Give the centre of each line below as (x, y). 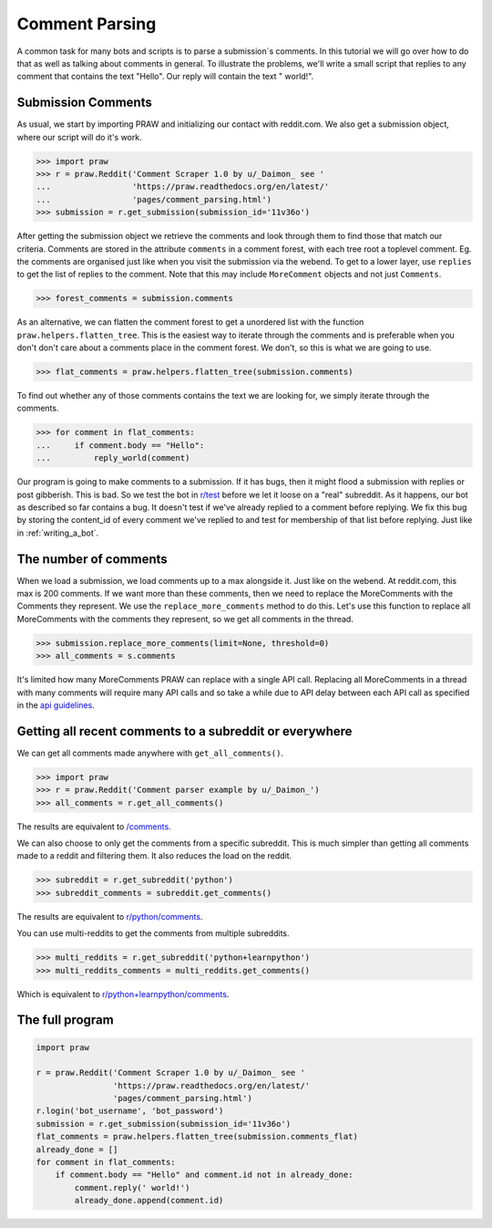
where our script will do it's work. (79, 137)
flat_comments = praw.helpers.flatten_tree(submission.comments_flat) (197, 1137)
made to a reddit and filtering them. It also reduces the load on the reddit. (154, 856)
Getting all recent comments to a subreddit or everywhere (184, 731)
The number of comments (92, 559)
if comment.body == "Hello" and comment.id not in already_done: (204, 1175)
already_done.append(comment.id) (149, 1201)
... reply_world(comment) (113, 458)
